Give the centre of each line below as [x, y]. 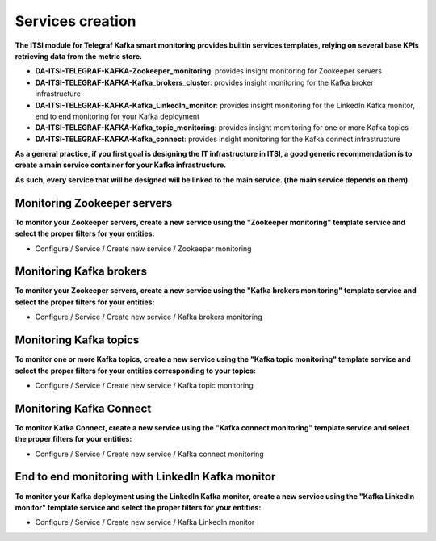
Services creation [75, 21]
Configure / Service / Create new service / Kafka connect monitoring [149, 454]
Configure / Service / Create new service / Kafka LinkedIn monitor [145, 522]
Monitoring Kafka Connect [83, 408]
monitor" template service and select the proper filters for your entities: [138, 507]
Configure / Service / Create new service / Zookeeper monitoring [143, 248]
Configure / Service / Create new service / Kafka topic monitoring [144, 385]
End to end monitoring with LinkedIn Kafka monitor [145, 477]
